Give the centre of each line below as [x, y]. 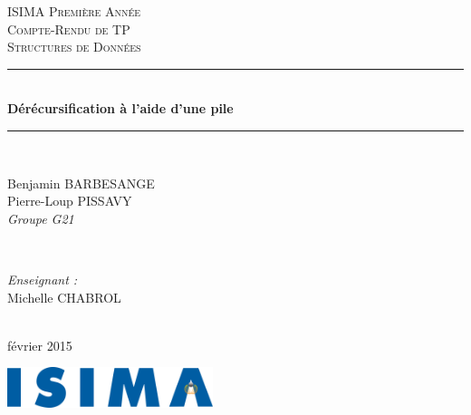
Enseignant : [43, 279]
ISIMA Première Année [74, 11]
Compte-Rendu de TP [69, 29]
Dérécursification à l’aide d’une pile [120, 108]
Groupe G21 [41, 218]
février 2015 [40, 345]
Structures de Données [74, 47]
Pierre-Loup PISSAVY [70, 201]
